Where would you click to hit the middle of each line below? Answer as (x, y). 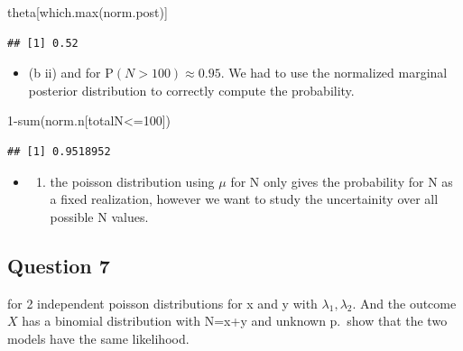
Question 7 (59, 265)
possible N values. (99, 216)
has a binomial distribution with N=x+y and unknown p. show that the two (235, 321)
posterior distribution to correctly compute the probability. (191, 90)
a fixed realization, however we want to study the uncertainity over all (244, 199)
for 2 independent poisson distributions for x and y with (162, 303)
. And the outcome (404, 303)
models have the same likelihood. (98, 338)
